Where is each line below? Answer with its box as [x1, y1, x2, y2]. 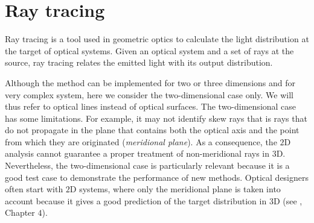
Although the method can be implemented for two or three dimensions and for [5, 76, 295, 89]
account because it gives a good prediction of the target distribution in [5, 194, 267, 207]
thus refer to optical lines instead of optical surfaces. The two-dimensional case [5, 100, 296, 113]
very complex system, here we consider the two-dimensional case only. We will [5, 88, 293, 101]
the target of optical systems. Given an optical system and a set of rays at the [5, 44, 294, 57]
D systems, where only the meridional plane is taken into [69, 183, 281, 195]
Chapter [5, 206, 35, 219]
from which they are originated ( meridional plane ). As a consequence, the [5, 135, 277, 148]
